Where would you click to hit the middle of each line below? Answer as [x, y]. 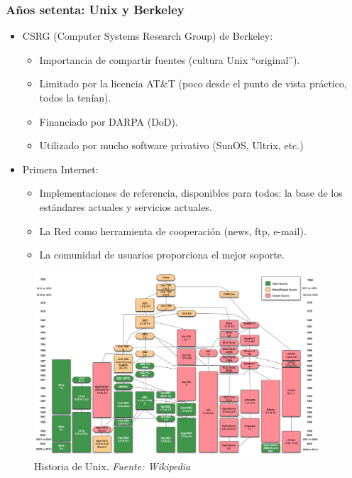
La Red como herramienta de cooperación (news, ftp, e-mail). [173, 230]
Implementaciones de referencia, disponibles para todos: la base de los [191, 193]
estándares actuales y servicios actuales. [126, 206]
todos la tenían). [75, 97]
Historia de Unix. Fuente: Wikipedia [112, 466]
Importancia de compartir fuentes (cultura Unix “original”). [170, 59]
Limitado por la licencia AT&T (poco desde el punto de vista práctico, [193, 83]
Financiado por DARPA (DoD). [109, 121]
